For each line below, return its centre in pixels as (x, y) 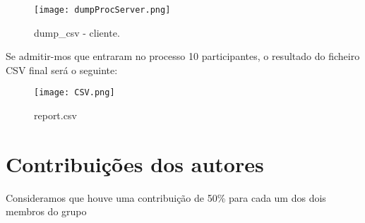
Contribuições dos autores (135, 163)
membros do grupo (46, 211)
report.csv (55, 115)
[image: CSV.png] (74, 93)
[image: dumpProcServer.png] (102, 10)
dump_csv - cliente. (77, 32)
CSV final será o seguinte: (62, 70)
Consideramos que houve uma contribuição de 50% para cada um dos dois (166, 197)
